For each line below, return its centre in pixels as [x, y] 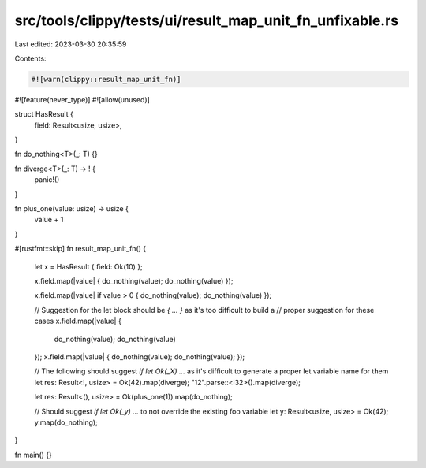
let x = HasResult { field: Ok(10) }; [89, 266]
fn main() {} [34, 455]
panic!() [47, 180]
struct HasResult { [44, 114]
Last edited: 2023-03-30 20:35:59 [71, 44]
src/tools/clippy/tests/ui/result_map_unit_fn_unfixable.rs [207, 20]
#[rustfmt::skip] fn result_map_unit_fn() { [80, 249]
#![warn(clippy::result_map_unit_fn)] [106, 79]
